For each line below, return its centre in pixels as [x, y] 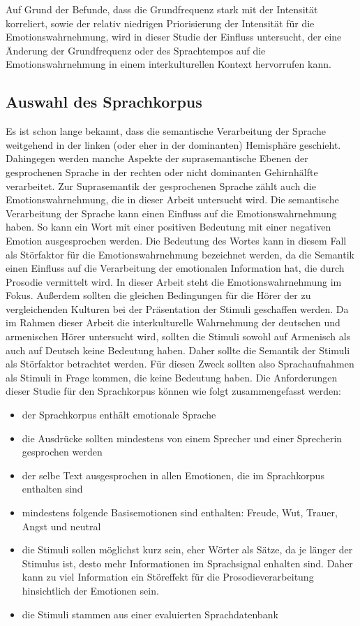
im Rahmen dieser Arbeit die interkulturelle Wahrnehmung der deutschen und [173, 322]
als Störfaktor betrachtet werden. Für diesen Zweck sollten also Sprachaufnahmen [180, 364]
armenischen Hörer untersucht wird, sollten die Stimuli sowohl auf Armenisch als [178, 336]
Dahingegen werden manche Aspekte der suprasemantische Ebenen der [157, 158]
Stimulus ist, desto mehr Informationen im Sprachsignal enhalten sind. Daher [187, 563]
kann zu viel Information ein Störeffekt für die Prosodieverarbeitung [168, 577]
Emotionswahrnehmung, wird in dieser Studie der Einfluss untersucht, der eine [174, 37]
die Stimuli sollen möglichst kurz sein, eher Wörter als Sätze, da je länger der [187, 549]
